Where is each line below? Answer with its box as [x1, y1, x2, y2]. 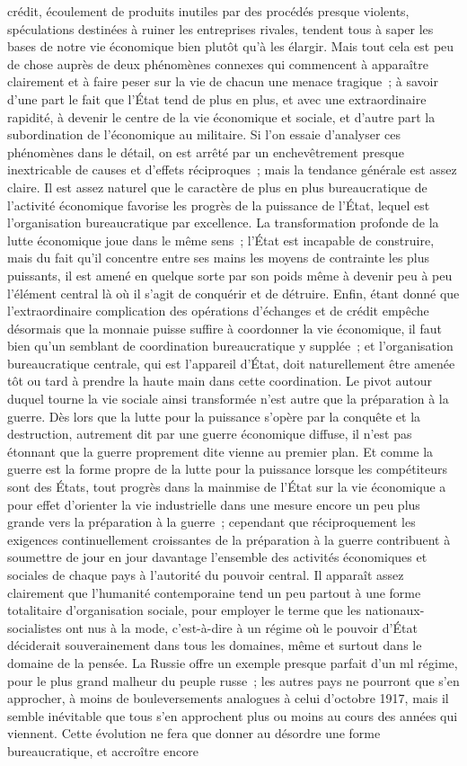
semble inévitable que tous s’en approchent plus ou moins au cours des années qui [7, 706, 458, 725]
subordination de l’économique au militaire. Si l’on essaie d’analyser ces [7, 125, 401, 144]
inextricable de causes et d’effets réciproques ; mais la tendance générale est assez [7, 160, 457, 179]
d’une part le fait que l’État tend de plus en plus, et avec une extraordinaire [7, 89, 427, 108]
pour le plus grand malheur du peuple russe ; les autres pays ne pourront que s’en [7, 671, 460, 690]
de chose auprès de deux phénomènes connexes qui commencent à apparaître [7, 54, 428, 73]
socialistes [7, 618, 62, 637]
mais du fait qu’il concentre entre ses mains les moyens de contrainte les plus [7, 248, 430, 267]
